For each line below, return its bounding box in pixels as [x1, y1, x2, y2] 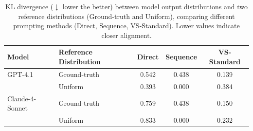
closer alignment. [101, 30, 152, 40]
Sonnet [7, 103, 28, 113]
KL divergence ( [5, 1, 54, 11]
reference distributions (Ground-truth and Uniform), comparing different [18, 11, 235, 21]
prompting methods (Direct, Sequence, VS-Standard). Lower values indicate [13, 20, 240, 31]
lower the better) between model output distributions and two [62, 1, 248, 11]
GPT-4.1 [7, 69, 34, 79]
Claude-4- [7, 93, 36, 103]
